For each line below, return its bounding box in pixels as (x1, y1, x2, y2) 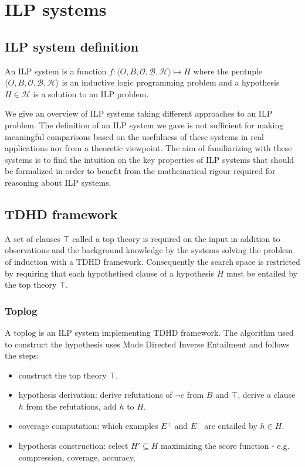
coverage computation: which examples (18, 420, 158, 432)
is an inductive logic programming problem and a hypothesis (62, 76, 280, 88)
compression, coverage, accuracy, (18, 451, 135, 463)
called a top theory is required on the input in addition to (72, 232, 280, 244)
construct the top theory (18, 369, 107, 381)
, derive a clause (238, 388, 296, 401)
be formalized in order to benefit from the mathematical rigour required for (5, 165, 276, 177)
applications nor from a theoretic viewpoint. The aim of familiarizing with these (5, 142, 292, 154)
